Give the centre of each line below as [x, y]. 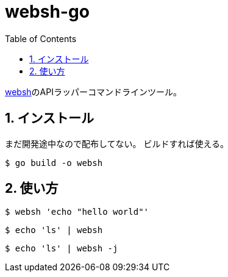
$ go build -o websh [54, 163]
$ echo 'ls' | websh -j [62, 249]
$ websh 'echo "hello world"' [77, 212]
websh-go [47, 12]
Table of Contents [41, 38]
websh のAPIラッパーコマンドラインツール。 [93, 92]
